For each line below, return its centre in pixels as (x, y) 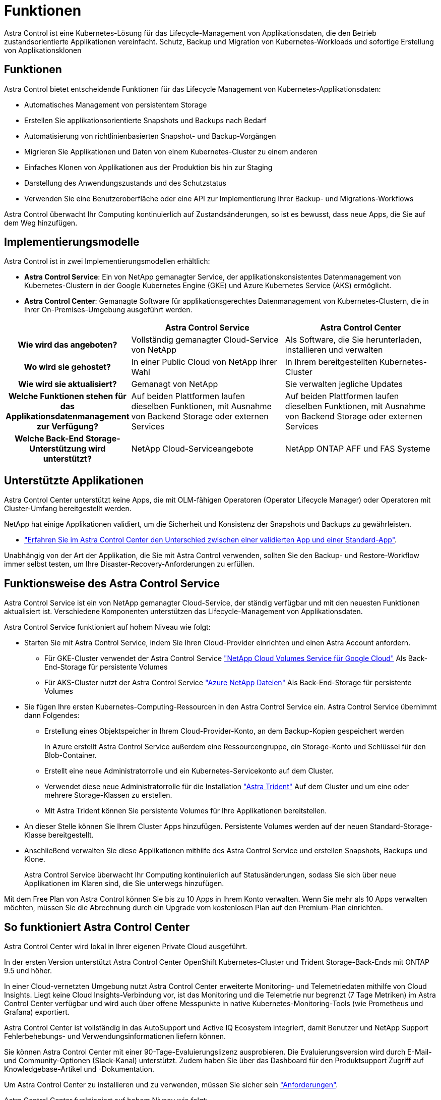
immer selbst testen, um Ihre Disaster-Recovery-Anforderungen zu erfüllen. (129, 564)
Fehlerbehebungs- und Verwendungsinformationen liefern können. (115, 1036)
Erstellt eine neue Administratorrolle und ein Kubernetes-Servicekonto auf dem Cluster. (189, 771)
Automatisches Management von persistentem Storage (116, 104)
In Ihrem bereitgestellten (331, 362)
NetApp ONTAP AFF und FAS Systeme (358, 449)
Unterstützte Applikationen (74, 480)
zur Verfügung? (67, 427)
